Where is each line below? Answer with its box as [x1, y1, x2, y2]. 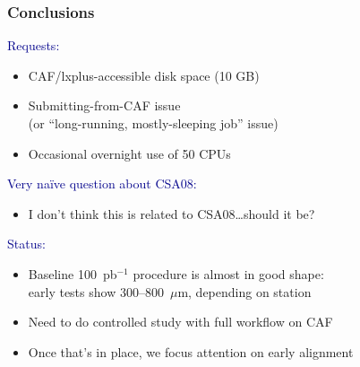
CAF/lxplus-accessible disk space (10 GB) [28, 66, 260, 84]
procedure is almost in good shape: [133, 264, 324, 283]
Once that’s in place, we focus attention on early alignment [28, 342, 354, 361]
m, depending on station [177, 282, 312, 301]
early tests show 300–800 [28, 282, 164, 301]
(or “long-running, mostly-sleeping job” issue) [28, 114, 279, 132]
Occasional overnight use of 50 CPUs [28, 144, 231, 162]
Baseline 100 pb [28, 264, 117, 283]
